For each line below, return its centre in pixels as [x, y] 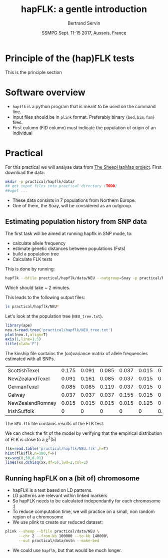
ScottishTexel [23, 371]
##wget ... [16, 191]
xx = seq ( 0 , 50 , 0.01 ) [24, 458]
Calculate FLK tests [32, 259]
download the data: [25, 172]
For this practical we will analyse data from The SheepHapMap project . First [83, 167]
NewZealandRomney [32, 403]
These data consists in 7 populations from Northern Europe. [74, 200]
